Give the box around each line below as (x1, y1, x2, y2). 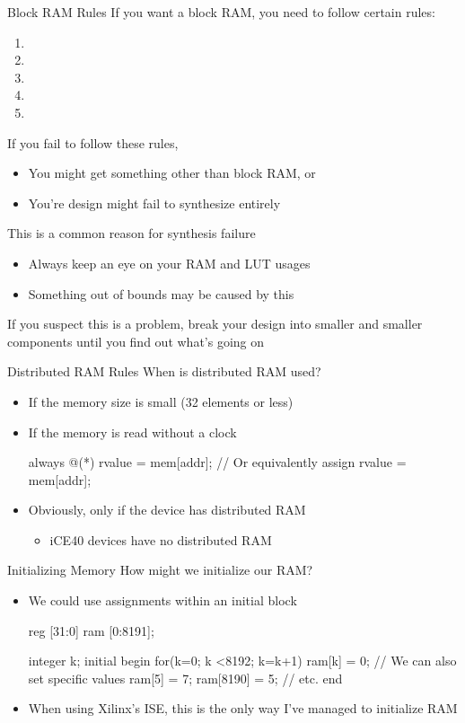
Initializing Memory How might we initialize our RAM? (7, 560, 313, 579)
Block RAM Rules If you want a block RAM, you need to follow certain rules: (7, 3, 435, 21)
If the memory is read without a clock (28, 422, 237, 441)
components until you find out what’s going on (7, 331, 265, 350)
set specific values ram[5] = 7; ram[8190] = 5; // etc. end (28, 668, 343, 687)
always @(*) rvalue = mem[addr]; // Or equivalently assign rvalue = (28, 453, 407, 472)
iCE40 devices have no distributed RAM (49, 530, 272, 549)
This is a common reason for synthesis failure (7, 224, 256, 242)
